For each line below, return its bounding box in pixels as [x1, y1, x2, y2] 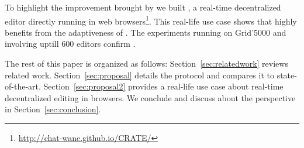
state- [277, 68, 297, 81]
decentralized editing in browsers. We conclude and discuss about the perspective [5, 91, 296, 104]
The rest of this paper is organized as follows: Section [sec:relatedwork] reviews [5, 57, 288, 70]
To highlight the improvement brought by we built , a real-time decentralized [5, 1, 281, 13]
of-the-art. [5, 80, 41, 92]
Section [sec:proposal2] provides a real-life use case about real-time [43, 80, 284, 92]
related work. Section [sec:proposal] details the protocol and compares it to [5, 68, 274, 81]
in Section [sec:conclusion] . [5, 103, 101, 115]
